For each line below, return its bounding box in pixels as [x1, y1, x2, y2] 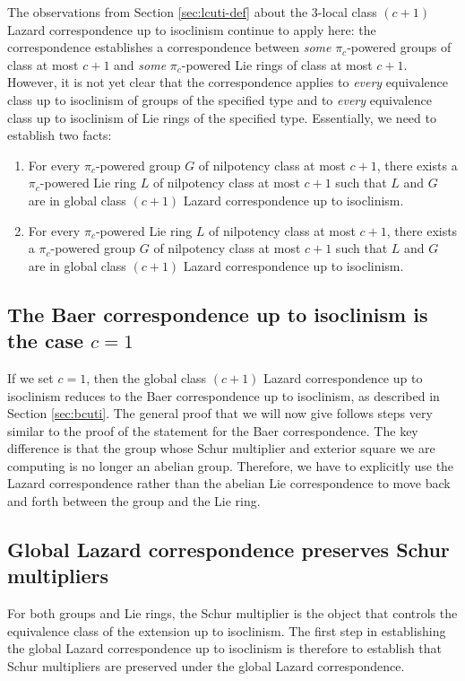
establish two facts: [7, 126, 112, 144]
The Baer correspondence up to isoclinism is [7, 300, 428, 327]
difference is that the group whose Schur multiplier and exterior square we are [7, 439, 435, 458]
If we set [7, 368, 54, 387]
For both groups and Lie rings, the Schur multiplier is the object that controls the [7, 604, 458, 623]
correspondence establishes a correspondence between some [7, 38, 332, 57]
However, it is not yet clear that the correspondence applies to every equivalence [7, 73, 449, 92]
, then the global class [86, 368, 207, 387]
